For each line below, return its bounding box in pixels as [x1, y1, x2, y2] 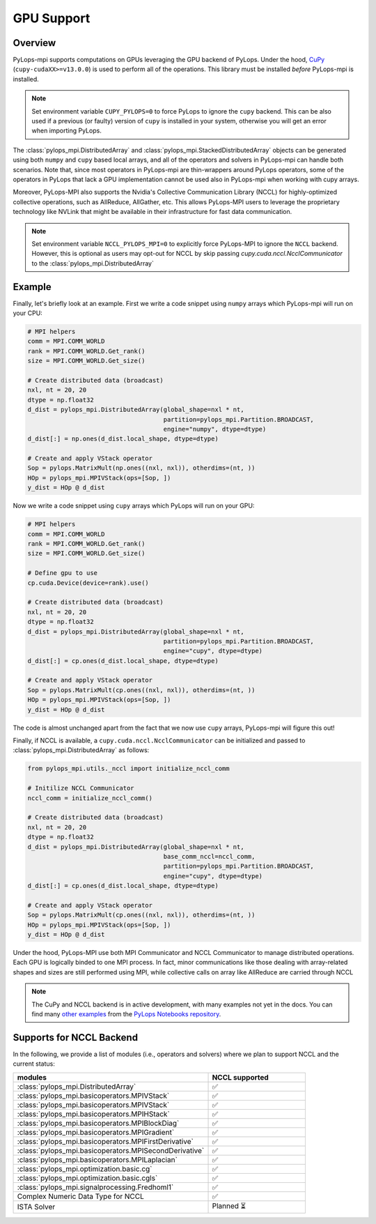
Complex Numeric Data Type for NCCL [17, 1191, 144, 1201]
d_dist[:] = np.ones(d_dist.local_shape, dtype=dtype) [27, 435, 219, 443]
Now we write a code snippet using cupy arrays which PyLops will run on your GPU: [13, 502, 255, 510]
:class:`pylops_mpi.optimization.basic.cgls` [17, 1173, 158, 1183]
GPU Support [13, 10, 91, 26]
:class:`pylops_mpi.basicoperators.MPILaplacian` [17, 1154, 178, 1164]
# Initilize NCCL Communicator [27, 784, 135, 793]
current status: [13, 1059, 55, 1068]
